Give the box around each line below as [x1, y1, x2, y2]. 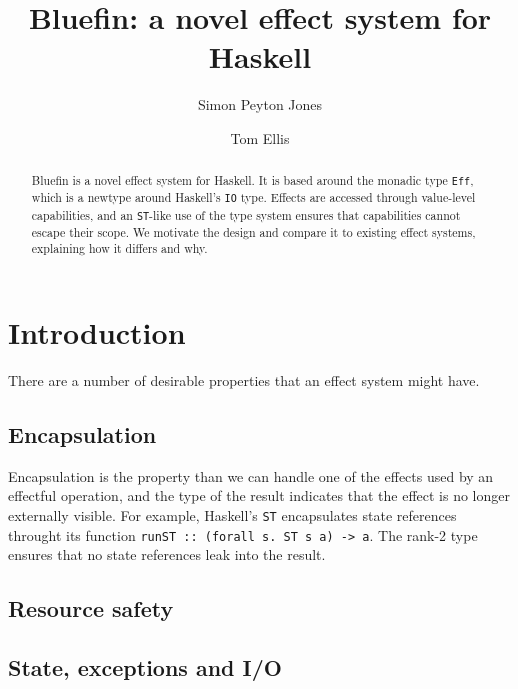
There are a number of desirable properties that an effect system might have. [8, 369, 480, 390]
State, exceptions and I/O [8, 652, 282, 683]
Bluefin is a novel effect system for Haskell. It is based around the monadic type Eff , [31, 172, 474, 189]
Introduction [8, 312, 186, 353]
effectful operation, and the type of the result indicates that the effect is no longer [8, 485, 510, 506]
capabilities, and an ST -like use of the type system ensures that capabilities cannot [31, 206, 461, 223]
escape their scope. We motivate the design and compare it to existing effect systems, [31, 223, 476, 240]
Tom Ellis [230, 127, 290, 148]
